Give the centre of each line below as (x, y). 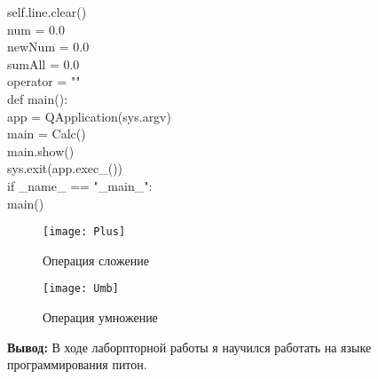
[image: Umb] (81, 289)
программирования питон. (77, 364)
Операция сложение (96, 260)
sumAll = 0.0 (43, 63)
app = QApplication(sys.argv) (89, 116)
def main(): (38, 98)
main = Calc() (47, 134)
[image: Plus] (84, 232)
